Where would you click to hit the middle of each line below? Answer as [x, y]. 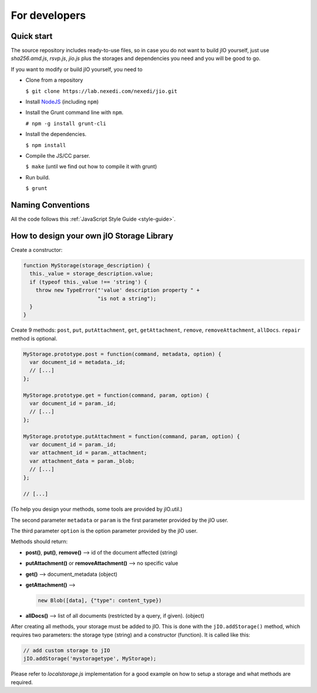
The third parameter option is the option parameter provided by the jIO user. [104, 531]
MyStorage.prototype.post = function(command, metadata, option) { [122, 354]
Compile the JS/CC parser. [58, 155]
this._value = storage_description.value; [92, 274]
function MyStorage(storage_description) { [87, 265]
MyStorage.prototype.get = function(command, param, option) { [116, 395]
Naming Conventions [50, 205]
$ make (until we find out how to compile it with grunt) [91, 166]
